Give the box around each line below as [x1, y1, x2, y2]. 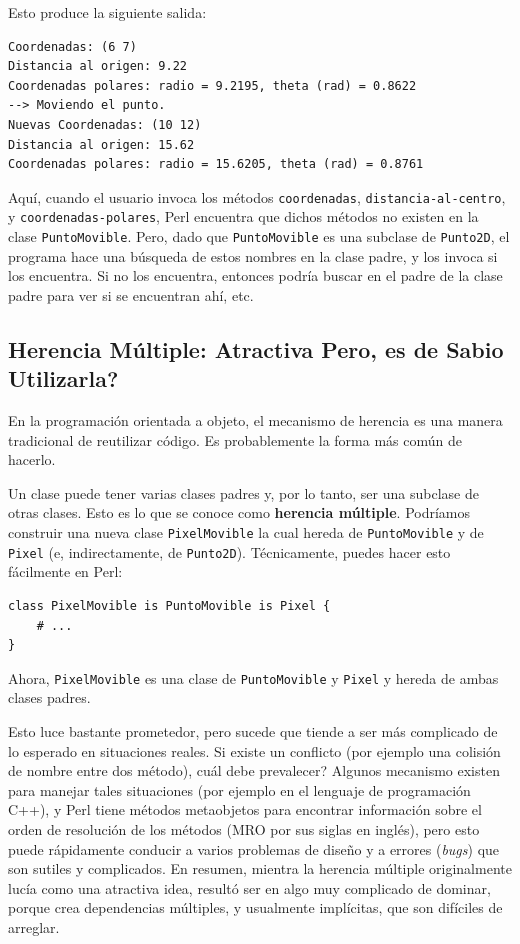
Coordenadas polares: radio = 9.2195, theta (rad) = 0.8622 [8, 78, 417, 93]
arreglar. [8, 916, 60, 937]
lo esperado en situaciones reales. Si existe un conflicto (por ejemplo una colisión [8, 740, 501, 761]
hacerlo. [8, 449, 56, 470]
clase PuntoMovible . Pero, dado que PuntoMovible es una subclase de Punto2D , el [8, 226, 510, 247]
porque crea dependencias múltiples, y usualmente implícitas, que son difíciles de [8, 897, 503, 918]
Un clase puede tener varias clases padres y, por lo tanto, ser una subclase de [8, 482, 479, 503]
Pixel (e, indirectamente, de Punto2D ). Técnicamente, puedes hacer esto [8, 541, 451, 562]
